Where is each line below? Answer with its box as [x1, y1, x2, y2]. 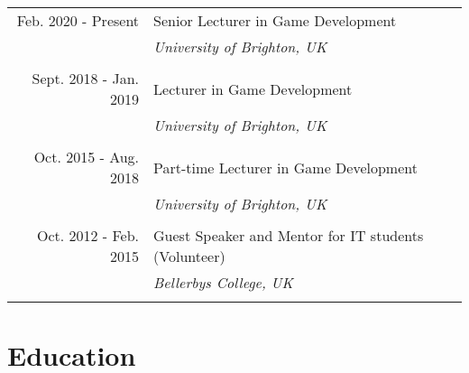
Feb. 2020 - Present [16, 10, 140, 31]
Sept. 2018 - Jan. [32, 68, 140, 89]
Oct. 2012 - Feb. [36, 225, 140, 246]
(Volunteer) [153, 246, 225, 266]
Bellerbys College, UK [153, 272, 293, 293]
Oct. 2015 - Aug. [33, 146, 140, 167]
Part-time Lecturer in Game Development [153, 156, 418, 178]
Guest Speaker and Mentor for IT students [153, 225, 424, 246]
